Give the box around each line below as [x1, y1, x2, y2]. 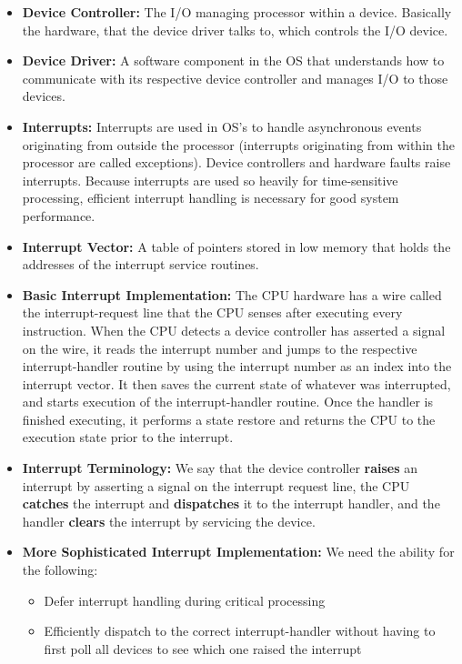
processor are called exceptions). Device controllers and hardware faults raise [22, 153, 451, 172]
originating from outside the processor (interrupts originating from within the [22, 135, 455, 154]
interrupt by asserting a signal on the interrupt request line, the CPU [22, 476, 410, 495]
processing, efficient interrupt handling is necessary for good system [22, 188, 399, 207]
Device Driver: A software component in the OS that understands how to [22, 51, 445, 70]
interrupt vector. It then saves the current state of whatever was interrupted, [22, 374, 451, 393]
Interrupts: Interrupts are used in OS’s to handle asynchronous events [22, 116, 422, 136]
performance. [22, 206, 95, 225]
